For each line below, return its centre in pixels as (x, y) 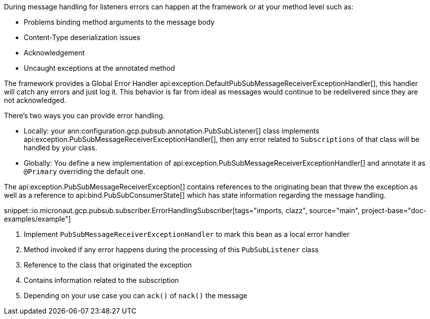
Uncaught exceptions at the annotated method (99, 68)
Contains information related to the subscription (101, 280)
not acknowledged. (35, 100)
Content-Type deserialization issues (82, 37)
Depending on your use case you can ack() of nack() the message (136, 296)
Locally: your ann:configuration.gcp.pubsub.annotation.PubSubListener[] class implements (172, 131)
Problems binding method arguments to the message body (119, 22)
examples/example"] (38, 219)
